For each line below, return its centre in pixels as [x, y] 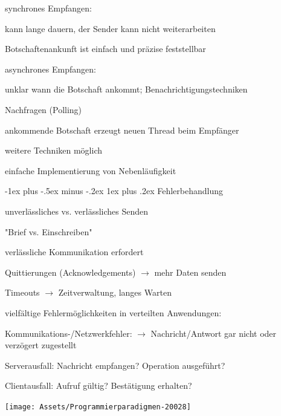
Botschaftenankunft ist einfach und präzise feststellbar [105, 49]
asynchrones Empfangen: [50, 69]
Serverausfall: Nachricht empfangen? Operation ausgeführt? [115, 365]
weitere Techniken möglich [54, 150]
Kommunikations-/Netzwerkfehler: [69, 333]
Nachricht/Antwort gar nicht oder [214, 333]
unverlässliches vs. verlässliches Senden [77, 211]
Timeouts [22, 292]
